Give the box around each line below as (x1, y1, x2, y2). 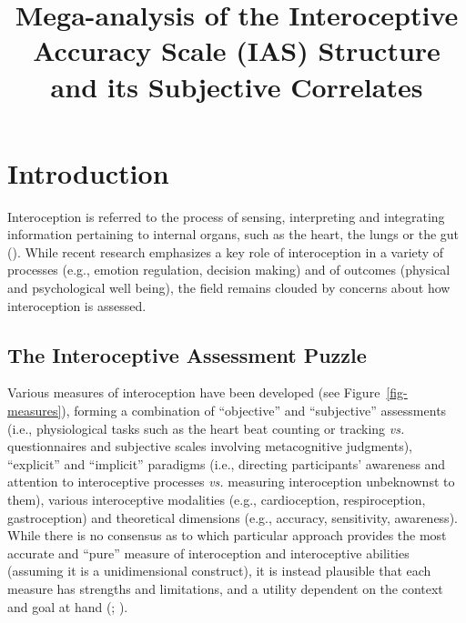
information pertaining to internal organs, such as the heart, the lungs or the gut (7, 225, 460, 244)
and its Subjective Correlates (50, 67, 423, 105)
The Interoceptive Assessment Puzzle (7, 340, 367, 368)
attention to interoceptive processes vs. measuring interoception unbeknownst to (7, 472, 455, 491)
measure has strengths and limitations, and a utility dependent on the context (7, 578, 443, 598)
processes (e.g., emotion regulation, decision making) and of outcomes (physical (7, 260, 451, 279)
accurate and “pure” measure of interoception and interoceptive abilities (7, 543, 410, 562)
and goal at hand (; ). (7, 597, 128, 616)
